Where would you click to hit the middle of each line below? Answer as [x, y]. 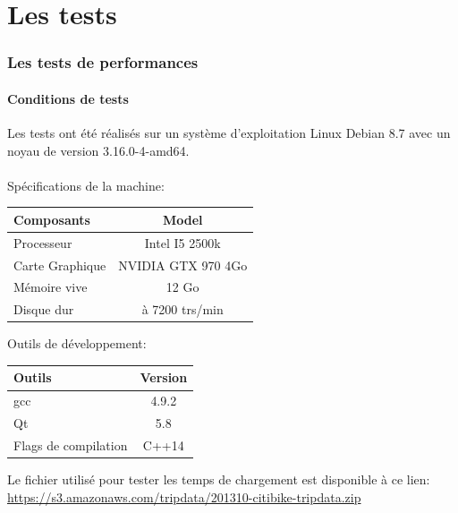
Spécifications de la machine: [86, 185]
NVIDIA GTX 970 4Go [183, 265]
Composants [52, 219]
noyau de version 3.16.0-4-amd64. [98, 150]
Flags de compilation [71, 445]
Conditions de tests [68, 98]
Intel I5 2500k [182, 242]
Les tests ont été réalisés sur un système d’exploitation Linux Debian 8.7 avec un [229, 133]
